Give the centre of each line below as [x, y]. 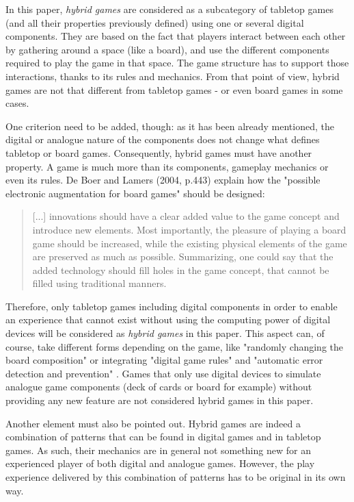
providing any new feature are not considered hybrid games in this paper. [160, 400]
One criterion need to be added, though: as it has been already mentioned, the [170, 126]
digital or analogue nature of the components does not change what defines [163, 139]
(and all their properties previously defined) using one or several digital [155, 22]
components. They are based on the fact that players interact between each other [176, 36]
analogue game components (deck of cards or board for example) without [159, 387]
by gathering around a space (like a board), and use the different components [167, 49]
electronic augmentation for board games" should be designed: [135, 193]
